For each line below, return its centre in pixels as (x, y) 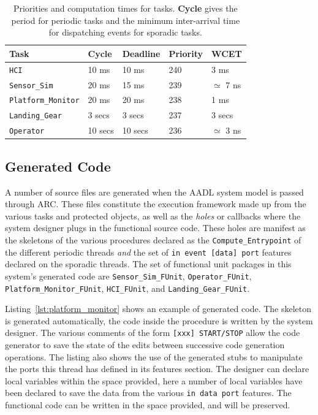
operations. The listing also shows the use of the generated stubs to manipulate (154, 356)
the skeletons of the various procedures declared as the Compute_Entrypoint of (153, 239)
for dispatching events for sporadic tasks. (125, 32)
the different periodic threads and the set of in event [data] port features (148, 252)
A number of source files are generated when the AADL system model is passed (154, 192)
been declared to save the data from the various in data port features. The (148, 393)
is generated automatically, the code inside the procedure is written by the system (159, 320)
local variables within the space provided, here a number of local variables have (154, 380)
